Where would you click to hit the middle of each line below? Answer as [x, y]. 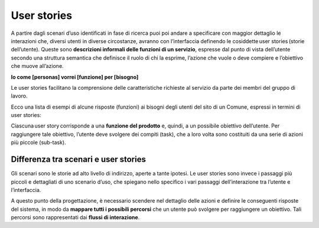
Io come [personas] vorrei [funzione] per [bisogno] [75, 77]
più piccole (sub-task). [38, 142]
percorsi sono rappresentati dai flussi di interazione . [75, 217]
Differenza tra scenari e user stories [78, 159]
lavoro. [19, 96]
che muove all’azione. [38, 66]
